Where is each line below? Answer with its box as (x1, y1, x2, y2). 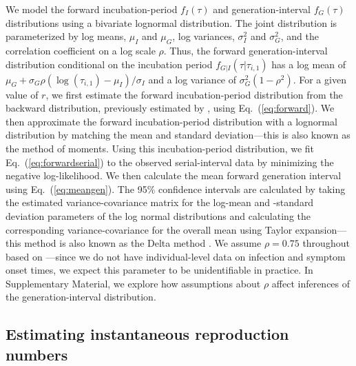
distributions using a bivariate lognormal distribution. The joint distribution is (6, 15, 337, 30)
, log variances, (172, 29, 235, 43)
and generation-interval (213, 2, 311, 16)
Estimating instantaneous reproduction (6, 323, 289, 345)
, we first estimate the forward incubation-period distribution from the (45, 87, 343, 101)
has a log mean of (271, 57, 346, 71)
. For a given (293, 72, 346, 86)
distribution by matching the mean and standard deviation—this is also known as (6, 128, 350, 142)
